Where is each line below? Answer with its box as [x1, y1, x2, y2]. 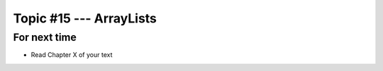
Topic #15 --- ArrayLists [13, 11, 157, 26]
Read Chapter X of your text [30, 51, 113, 59]
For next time [13, 31, 77, 44]
